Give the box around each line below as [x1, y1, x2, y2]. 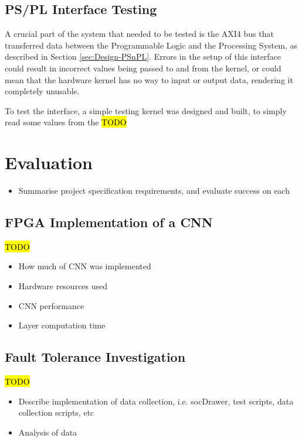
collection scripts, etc [18, 406, 94, 419]
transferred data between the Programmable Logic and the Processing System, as [5, 39, 297, 51]
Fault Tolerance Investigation [5, 348, 186, 366]
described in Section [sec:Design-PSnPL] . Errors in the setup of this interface [5, 50, 281, 63]
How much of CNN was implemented [18, 260, 151, 272]
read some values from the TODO [5, 116, 127, 128]
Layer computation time [18, 319, 106, 331]
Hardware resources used [18, 280, 108, 292]
